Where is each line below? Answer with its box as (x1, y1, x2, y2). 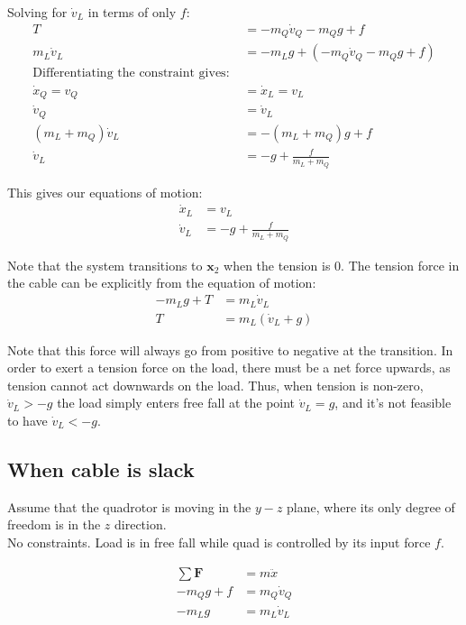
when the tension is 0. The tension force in (224, 255, 460, 274)
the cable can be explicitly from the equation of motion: (7, 273, 316, 292)
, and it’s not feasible (334, 393, 452, 412)
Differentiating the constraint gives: (32, 67, 230, 80)
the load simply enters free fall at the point (57, 393, 296, 412)
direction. (114, 515, 167, 534)
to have (7, 410, 48, 429)
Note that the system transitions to (7, 255, 203, 274)
